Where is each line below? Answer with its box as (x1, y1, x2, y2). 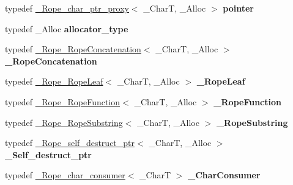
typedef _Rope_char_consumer (5, 169, 125, 181)
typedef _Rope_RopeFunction (5, 95, 121, 108)
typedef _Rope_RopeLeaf (5, 75, 103, 88)
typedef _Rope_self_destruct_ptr (5, 136, 135, 149)
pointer (223, 2, 254, 14)
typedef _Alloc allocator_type (5, 22, 128, 35)
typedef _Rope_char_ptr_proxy (5, 2, 129, 14)
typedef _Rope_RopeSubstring (5, 116, 123, 128)
